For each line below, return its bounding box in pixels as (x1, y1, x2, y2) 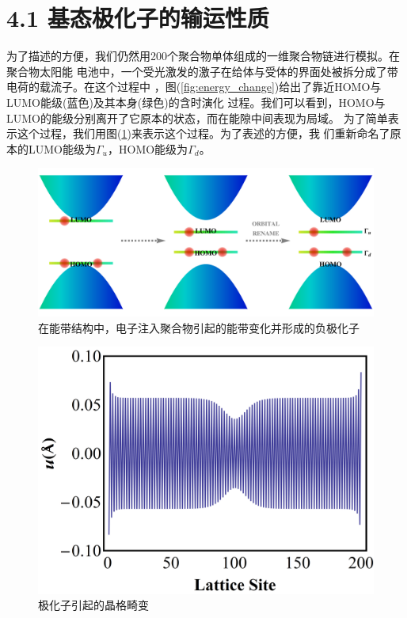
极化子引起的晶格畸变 (38, 597, 149, 613)
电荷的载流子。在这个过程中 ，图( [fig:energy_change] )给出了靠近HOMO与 (6, 78, 382, 95)
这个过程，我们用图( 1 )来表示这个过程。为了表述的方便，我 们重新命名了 (17, 125, 390, 142)
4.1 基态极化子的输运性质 (6, 2, 269, 34)
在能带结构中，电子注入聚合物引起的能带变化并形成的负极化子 (38, 319, 359, 336)
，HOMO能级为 (108, 140, 188, 157)
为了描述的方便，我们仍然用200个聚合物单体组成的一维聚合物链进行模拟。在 (6, 47, 400, 64)
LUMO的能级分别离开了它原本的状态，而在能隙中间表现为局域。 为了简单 (6, 109, 388, 126)
